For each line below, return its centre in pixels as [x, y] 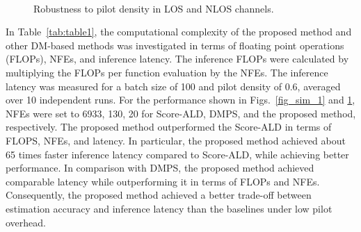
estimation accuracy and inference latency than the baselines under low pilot [169, 208]
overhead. [26, 222]
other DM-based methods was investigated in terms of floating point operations [175, 45]
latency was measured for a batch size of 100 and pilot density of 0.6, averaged [173, 86]
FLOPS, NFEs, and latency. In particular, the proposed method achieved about [176, 140]
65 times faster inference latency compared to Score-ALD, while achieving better [177, 154]
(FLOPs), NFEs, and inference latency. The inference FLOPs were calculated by [177, 59]
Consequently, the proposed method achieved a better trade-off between [159, 195]
